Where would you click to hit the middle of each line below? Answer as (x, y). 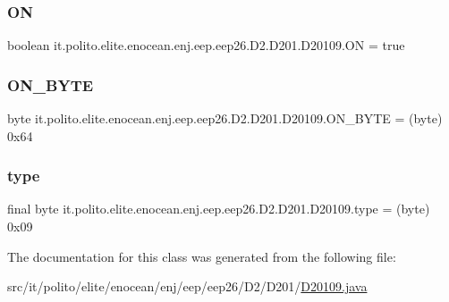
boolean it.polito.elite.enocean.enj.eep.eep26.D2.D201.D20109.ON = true (206, 45)
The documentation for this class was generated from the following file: (202, 256)
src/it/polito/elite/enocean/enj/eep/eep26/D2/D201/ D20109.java (187, 286)
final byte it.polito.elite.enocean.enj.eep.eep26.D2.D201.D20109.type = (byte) (219, 209)
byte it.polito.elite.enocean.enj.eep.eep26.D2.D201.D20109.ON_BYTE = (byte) (225, 118)
